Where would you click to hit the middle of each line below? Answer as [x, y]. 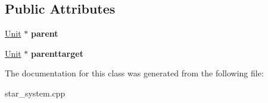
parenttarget [57, 53]
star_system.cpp [35, 93]
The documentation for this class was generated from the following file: [134, 73]
